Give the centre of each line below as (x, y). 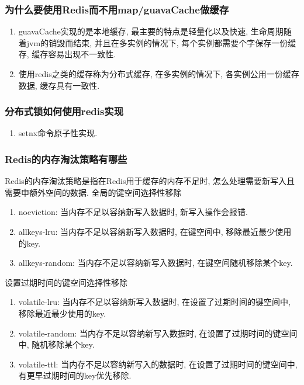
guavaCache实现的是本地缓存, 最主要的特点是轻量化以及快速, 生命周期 (151, 31)
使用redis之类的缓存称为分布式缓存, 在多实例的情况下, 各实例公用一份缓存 (159, 74)
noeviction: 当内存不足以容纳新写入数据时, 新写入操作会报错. (133, 212)
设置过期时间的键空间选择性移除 (66, 282)
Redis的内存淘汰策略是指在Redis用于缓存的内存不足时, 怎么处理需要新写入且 (150, 181)
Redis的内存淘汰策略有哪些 (66, 159)
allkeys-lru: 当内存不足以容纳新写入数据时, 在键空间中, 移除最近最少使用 (155, 231)
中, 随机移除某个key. (56, 344)
